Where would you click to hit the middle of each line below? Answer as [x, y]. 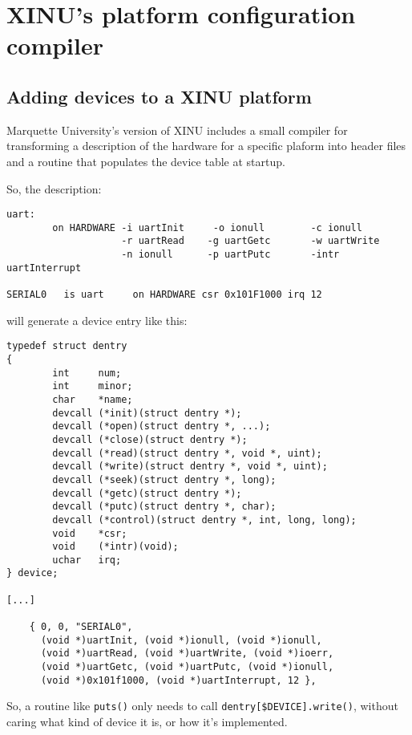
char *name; [93, 399]
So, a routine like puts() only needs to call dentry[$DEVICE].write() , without [202, 706]
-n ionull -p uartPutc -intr [230, 255]
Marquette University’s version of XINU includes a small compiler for [177, 130]
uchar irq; [87, 560]
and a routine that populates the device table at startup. [146, 161]
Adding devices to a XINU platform [159, 96]
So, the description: [54, 188]
